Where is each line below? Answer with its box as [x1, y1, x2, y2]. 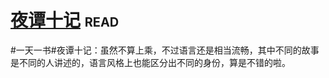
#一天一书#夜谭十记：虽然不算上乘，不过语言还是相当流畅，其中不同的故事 [10, 44, 320, 56]
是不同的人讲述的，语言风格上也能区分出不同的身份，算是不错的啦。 [10, 56, 291, 68]
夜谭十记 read [10, 9, 120, 32]
